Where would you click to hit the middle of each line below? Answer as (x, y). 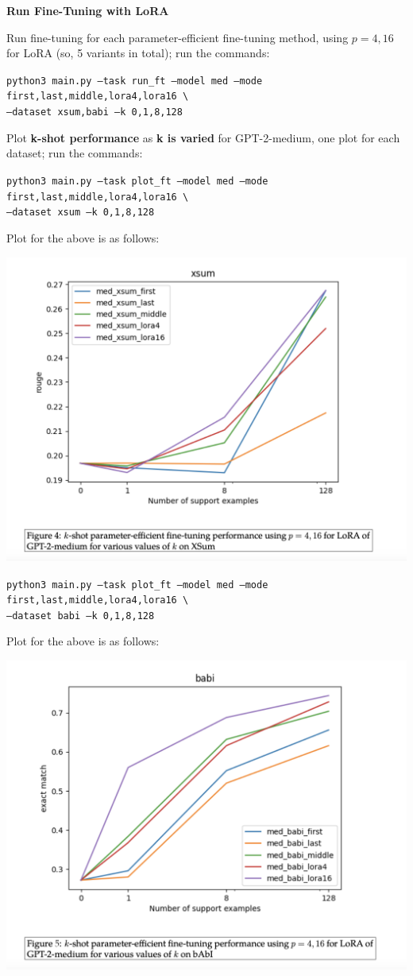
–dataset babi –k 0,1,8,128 (81, 616)
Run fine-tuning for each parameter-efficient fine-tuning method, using (178, 37)
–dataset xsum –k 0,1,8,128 (81, 213)
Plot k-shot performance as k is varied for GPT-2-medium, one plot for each (203, 137)
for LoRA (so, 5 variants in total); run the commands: (138, 53)
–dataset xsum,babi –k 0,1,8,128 (95, 112)
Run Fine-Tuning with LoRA (88, 10)
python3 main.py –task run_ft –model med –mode (135, 81)
